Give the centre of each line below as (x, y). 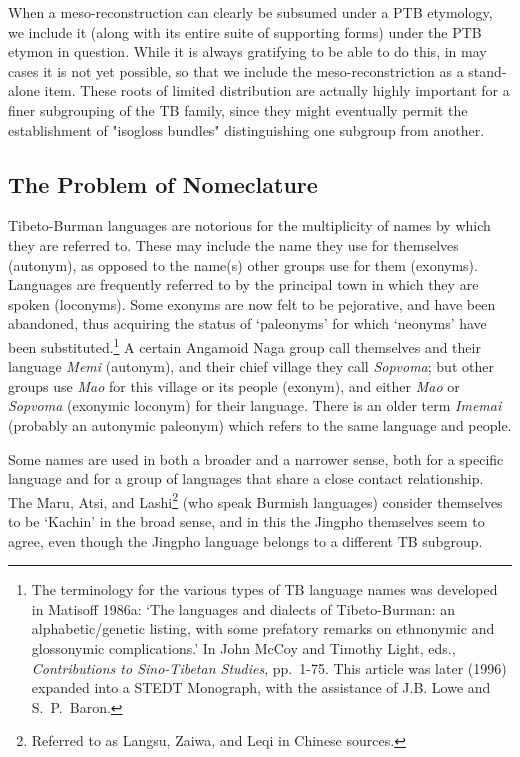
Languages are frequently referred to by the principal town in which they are (243, 284)
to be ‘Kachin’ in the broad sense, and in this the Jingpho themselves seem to (246, 520)
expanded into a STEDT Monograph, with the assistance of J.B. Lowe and (261, 687)
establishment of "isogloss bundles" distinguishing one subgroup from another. (246, 129)
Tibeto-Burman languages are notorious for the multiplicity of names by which (249, 225)
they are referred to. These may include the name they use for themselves (233, 244)
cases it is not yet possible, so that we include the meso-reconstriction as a (236, 70)
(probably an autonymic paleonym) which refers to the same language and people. (260, 424)
